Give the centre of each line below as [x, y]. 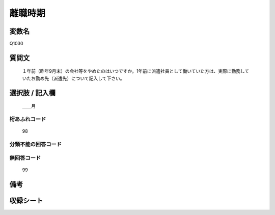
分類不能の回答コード [36, 144]
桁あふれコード [28, 119]
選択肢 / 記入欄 [33, 93]
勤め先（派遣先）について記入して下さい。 [80, 78]
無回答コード [25, 158]
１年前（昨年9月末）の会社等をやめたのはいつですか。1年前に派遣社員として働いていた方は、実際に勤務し [133, 71]
